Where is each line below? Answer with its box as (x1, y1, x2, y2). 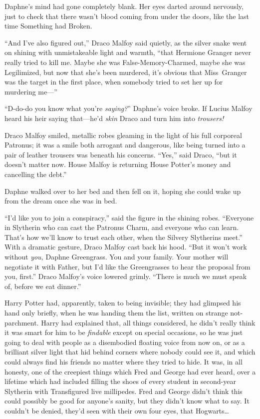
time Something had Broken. (4, 20, 92, 31)
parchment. (4, 317, 39, 327)
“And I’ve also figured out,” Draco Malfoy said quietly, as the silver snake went (4, 37, 247, 47)
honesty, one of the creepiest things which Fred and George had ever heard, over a (4, 366, 256, 376)
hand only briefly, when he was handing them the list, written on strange (4, 307, 228, 318)
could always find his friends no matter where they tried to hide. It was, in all (4, 356, 243, 366)
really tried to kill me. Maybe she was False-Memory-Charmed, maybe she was (4, 56, 246, 67)
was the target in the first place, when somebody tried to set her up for (4, 76, 223, 87)
